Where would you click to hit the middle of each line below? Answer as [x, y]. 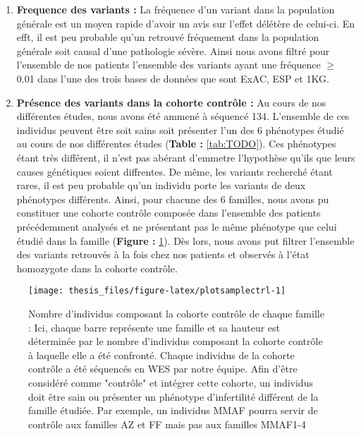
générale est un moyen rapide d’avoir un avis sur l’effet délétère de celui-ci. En [186, 23]
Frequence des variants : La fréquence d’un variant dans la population [176, 9]
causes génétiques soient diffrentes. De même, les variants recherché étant [175, 171]
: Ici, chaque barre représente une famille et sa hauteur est [154, 327]
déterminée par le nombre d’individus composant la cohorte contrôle [176, 341]
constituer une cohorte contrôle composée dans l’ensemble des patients [169, 213]
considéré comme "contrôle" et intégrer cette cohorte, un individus [171, 382]
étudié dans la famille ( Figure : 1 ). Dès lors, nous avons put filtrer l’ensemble [185, 240]
